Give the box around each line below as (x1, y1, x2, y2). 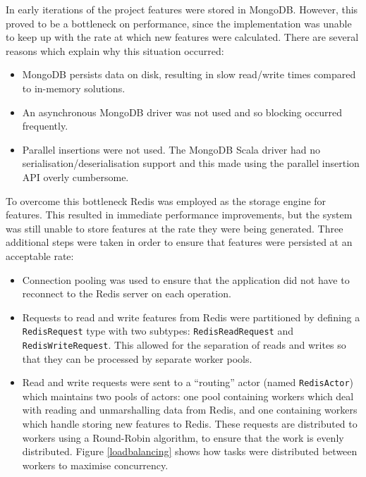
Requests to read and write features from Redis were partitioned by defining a (22, 309, 360, 324)
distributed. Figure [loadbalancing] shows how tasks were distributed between (22, 444, 358, 459)
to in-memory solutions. (22, 80, 126, 95)
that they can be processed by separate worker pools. (22, 351, 252, 366)
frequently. (22, 118, 68, 133)
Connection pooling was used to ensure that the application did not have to (22, 272, 350, 287)
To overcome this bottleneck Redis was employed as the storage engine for (6, 193, 327, 208)
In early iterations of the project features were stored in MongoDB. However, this (6, 2, 358, 16)
